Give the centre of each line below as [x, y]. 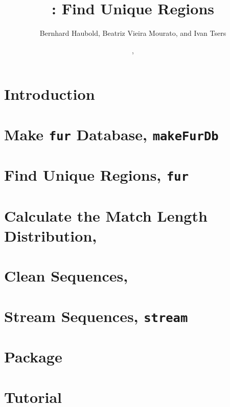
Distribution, [51, 235]
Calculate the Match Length [106, 215]
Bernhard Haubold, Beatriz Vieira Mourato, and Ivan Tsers [133, 33]
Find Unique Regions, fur [96, 175]
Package [33, 357]
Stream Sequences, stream [96, 316]
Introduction [50, 94]
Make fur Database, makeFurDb [111, 134]
